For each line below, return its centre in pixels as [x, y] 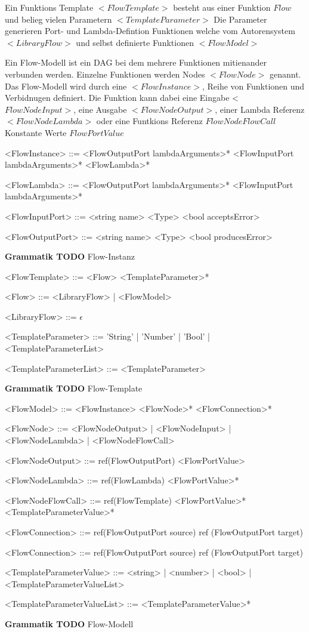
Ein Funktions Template [49, 7]
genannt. [285, 74]
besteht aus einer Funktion [222, 7]
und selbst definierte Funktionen [135, 42]
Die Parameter [240, 19]
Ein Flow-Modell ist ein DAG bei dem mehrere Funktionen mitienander [136, 62]
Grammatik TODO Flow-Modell [69, 623]
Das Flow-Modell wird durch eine [66, 86]
